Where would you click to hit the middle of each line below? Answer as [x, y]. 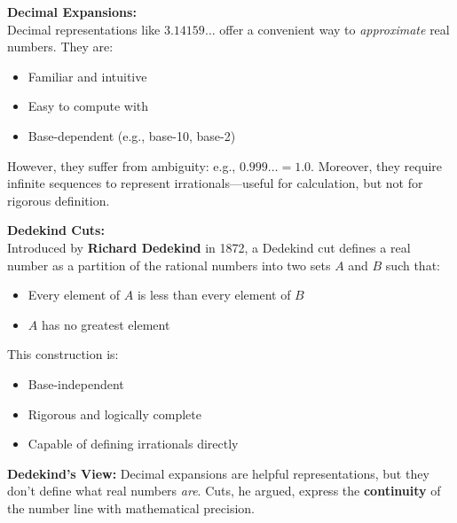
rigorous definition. [59, 200]
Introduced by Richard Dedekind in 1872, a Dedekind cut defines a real [209, 247]
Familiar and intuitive [87, 76]
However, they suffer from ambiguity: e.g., [122, 165]
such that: [413, 265]
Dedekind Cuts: [56, 230]
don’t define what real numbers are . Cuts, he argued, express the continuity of [224, 491]
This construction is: [63, 354]
